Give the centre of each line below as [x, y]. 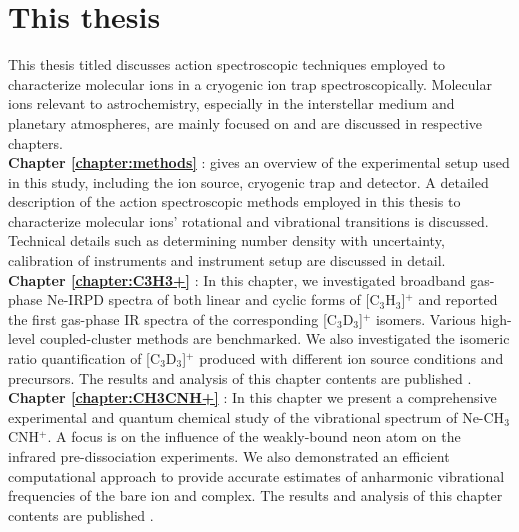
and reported [458, 299]
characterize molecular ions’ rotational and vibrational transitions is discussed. [248, 220]
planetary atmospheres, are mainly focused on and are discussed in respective [245, 122]
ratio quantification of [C [84, 358]
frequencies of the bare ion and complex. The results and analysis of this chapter [255, 495]
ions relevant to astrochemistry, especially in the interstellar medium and [231, 103]
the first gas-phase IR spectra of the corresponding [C [172, 318]
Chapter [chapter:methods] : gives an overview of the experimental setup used [259, 162]
